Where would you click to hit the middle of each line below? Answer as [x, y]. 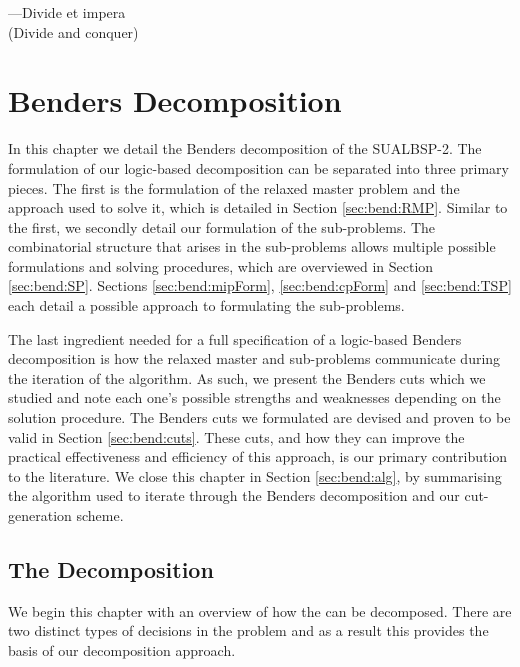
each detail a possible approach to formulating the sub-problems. [206, 305]
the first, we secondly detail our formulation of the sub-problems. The [222, 226]
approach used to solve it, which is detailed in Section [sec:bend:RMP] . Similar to [258, 207]
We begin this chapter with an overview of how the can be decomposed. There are [260, 610]
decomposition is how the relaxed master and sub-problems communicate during [254, 358]
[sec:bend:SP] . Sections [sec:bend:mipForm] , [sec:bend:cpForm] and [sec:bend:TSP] [260, 285]
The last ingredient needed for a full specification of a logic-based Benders [235, 338]
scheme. [100, 515]
